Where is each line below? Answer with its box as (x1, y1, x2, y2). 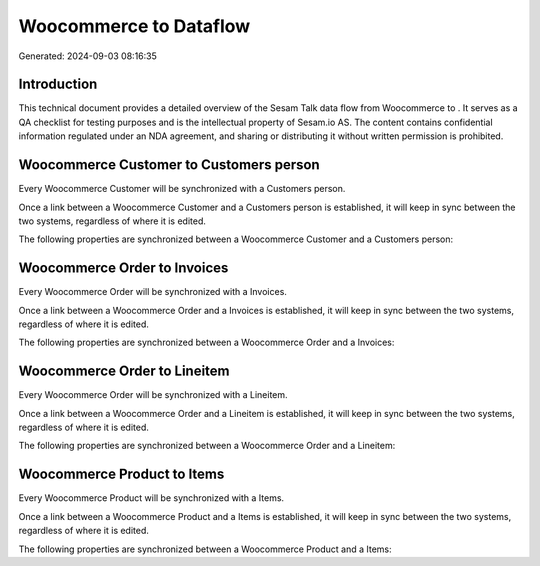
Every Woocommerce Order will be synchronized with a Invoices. (18, 286, 287, 298)
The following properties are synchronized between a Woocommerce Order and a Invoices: (18, 336, 395, 349)
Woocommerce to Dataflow (18, 15, 251, 37)
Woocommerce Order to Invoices (18, 260, 229, 277)
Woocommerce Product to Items (18, 466, 225, 483)
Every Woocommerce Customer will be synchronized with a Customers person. (18, 183, 346, 195)
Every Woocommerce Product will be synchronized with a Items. (18, 492, 285, 504)
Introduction (18, 76, 98, 93)
